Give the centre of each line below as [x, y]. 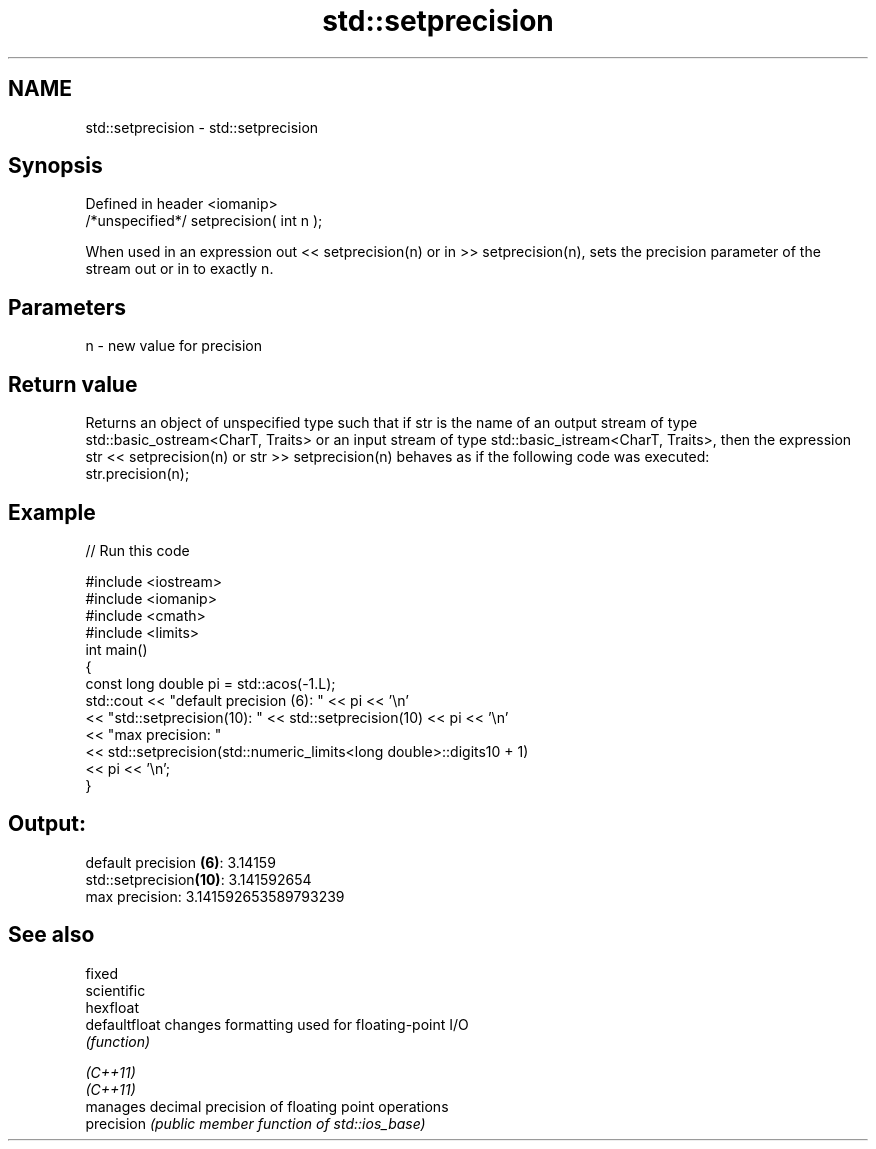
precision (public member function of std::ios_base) [255, 1123]
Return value [73, 384]
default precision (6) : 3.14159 [180, 862]
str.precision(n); [137, 474]
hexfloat [112, 1007]
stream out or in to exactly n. [179, 269]
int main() [116, 649]
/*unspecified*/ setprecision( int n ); [204, 221]
